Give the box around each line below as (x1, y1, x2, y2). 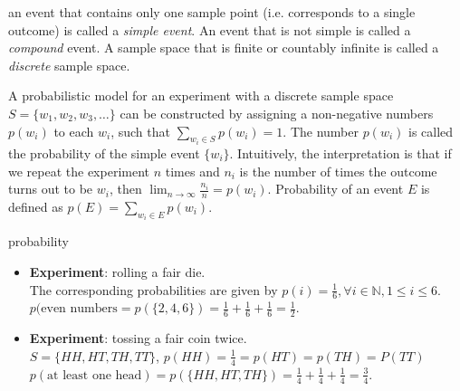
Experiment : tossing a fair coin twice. (29, 329, 247, 348)
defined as (8, 197, 63, 216)
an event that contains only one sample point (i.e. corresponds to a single (8, 3, 416, 21)
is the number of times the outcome (239, 161, 437, 180)
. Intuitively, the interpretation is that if (229, 144, 452, 162)
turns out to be (8, 179, 93, 198)
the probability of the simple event (8, 144, 200, 162)
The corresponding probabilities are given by (29, 280, 278, 299)
